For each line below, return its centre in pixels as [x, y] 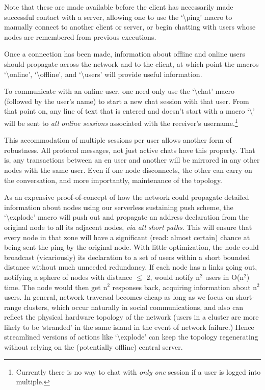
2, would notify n [173, 277]
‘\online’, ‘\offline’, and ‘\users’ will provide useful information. [103, 74]
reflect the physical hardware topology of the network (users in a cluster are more [131, 317]
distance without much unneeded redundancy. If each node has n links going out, [131, 267]
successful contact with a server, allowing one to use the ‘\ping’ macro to [118, 17]
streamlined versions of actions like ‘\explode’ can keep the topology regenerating [131, 337]
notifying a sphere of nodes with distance [68, 277]
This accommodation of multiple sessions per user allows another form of [118, 140]
